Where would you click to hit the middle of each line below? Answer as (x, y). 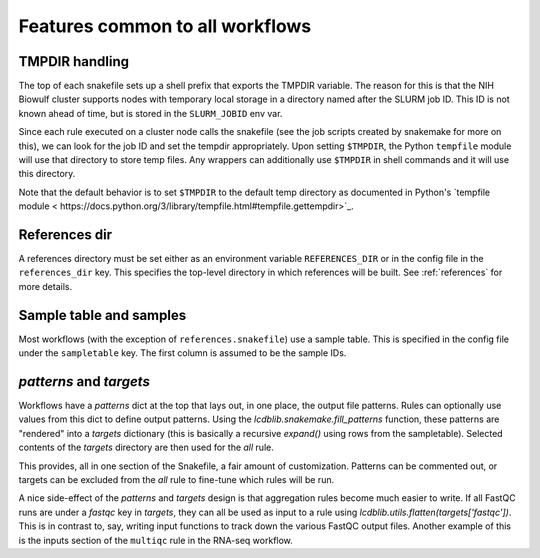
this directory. (47, 174)
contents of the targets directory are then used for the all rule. (146, 447)
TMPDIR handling (74, 61)
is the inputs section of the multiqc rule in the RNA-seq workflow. (156, 540)
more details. (45, 286)
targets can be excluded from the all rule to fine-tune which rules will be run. (176, 480)
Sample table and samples (102, 315)
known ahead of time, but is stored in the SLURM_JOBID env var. (150, 113)
